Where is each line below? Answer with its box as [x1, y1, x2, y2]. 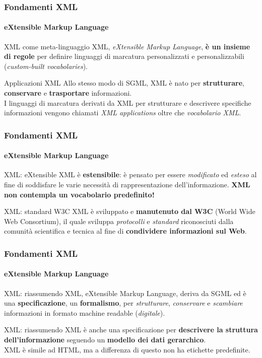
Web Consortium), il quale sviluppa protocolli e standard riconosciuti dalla [4, 216, 234, 226]
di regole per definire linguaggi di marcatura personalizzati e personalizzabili [4, 51, 244, 61]
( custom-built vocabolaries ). [4, 60, 88, 71]
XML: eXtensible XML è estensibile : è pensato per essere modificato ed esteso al [4, 169, 257, 180]
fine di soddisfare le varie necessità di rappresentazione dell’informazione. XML [4, 179, 250, 190]
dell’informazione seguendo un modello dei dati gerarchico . [4, 334, 206, 345]
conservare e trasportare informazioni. [4, 88, 132, 98]
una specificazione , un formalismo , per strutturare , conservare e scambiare [4, 298, 243, 308]
